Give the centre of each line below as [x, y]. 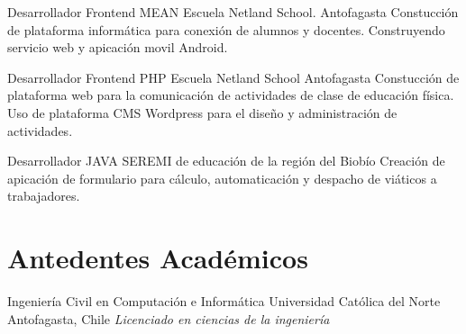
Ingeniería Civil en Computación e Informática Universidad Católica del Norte [224, 301]
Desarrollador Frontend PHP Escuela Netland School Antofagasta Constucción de [233, 77]
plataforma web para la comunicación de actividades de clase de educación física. [231, 95]
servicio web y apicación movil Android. [118, 47]
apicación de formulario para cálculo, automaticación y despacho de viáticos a [222, 178]
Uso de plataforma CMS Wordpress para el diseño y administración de [202, 112]
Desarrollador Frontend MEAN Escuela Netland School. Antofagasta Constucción [233, 12]
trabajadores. [44, 196]
